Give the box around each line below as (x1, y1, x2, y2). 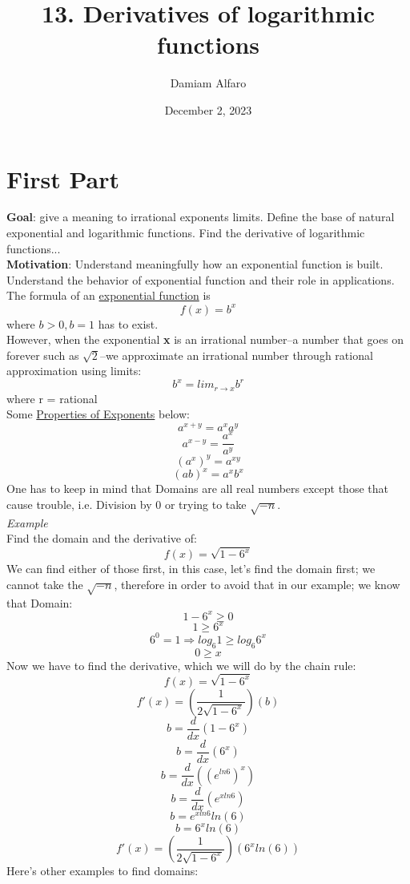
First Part (6, 162, 119, 195)
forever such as (6, 346, 79, 363)
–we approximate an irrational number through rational (99, 346, 373, 363)
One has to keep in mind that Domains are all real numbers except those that (6, 480, 388, 497)
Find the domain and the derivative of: (6, 530, 197, 547)
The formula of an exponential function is (6, 287, 211, 304)
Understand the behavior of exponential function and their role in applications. (6, 271, 395, 288)
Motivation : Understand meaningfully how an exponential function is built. (6, 256, 384, 272)
